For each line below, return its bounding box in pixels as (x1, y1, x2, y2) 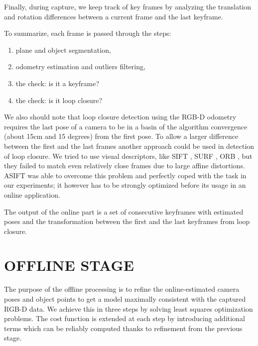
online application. (4, 189, 60, 200)
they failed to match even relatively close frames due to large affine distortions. (4, 160, 245, 171)
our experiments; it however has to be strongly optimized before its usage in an (4, 180, 246, 190)
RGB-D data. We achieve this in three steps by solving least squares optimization (4, 303, 253, 314)
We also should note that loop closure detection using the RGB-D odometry (4, 112, 237, 122)
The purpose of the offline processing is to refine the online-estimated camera (4, 284, 240, 294)
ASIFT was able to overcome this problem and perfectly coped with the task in (4, 170, 247, 180)
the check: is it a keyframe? (15, 78, 100, 88)
